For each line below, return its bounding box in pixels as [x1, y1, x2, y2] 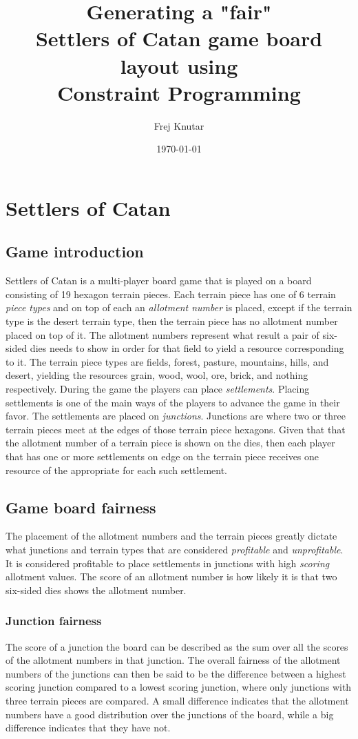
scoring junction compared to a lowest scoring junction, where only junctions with [6, 680, 352, 694]
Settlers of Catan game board [35, 24, 323, 52]
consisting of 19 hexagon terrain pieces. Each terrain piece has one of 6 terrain [6, 286, 336, 301]
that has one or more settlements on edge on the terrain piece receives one [6, 449, 319, 463]
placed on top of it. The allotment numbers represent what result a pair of [6, 327, 319, 342]
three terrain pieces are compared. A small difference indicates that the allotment [6, 693, 349, 707]
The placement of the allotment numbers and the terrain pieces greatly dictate [6, 529, 337, 543]
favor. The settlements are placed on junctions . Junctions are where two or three [6, 408, 346, 423]
